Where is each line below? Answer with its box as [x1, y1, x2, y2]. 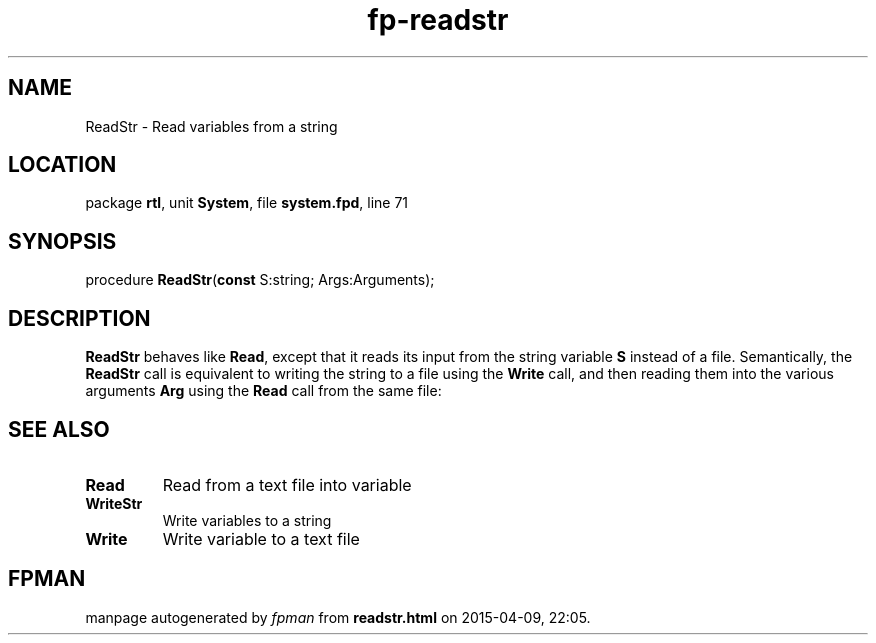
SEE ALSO [8, 416, 110, 442]
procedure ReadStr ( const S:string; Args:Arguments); [85, 271, 435, 289]
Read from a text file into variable [162, 474, 412, 495]
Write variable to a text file [162, 528, 360, 549]
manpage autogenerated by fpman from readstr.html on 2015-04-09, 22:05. [85, 608, 591, 626]
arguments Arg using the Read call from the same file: [85, 382, 442, 400]
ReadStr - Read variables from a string [85, 117, 338, 135]
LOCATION [8, 152, 117, 178]
